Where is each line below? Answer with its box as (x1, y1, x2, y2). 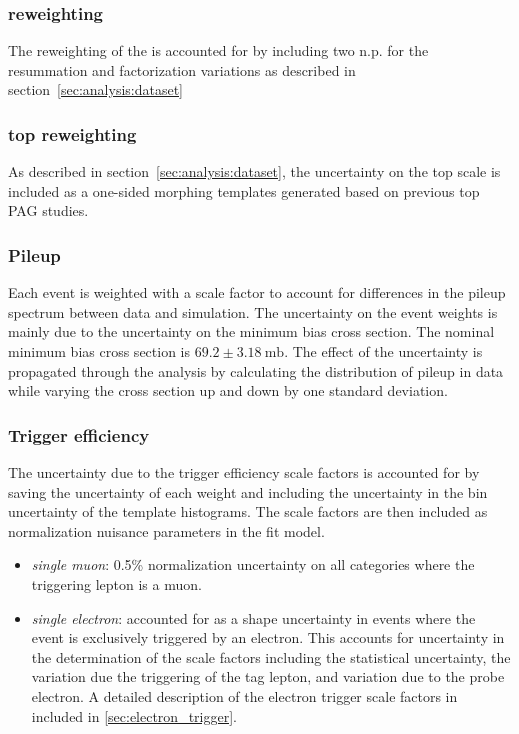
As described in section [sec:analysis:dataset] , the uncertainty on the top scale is (8, 161, 501, 182)
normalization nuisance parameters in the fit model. (8, 520, 325, 541)
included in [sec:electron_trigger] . (31, 705, 237, 726)
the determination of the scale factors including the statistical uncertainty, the (31, 646, 511, 667)
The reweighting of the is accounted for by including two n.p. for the (8, 40, 429, 61)
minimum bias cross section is (8, 341, 190, 361)
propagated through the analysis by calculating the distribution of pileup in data (8, 360, 504, 381)
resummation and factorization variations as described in (8, 59, 356, 80)
